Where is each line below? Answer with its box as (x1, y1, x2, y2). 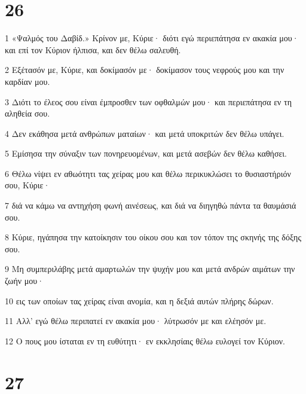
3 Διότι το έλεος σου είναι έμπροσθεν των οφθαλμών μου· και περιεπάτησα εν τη (5, 95, 292, 108)
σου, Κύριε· (5, 179, 50, 191)
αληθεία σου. (5, 107, 50, 120)
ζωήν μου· (5, 274, 44, 287)
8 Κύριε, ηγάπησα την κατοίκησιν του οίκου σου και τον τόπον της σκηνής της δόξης (5, 231, 301, 243)
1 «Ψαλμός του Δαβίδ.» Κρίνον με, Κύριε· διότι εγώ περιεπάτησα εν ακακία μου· (5, 32, 299, 44)
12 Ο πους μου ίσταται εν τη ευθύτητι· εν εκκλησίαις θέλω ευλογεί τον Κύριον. (5, 334, 285, 347)
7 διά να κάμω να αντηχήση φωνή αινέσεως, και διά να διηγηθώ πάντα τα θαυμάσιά (5, 199, 296, 212)
